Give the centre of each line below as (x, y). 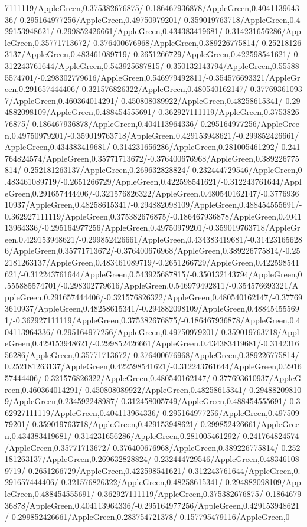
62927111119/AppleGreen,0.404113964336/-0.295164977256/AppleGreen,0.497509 (152, 412)
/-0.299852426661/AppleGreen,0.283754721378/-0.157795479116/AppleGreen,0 (147, 517)
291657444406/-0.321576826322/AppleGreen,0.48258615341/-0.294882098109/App (153, 482)
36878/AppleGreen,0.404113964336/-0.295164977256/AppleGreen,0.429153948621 (152, 505)
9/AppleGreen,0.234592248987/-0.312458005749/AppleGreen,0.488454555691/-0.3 (153, 401)
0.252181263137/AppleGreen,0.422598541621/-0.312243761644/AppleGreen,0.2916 (153, 366)
